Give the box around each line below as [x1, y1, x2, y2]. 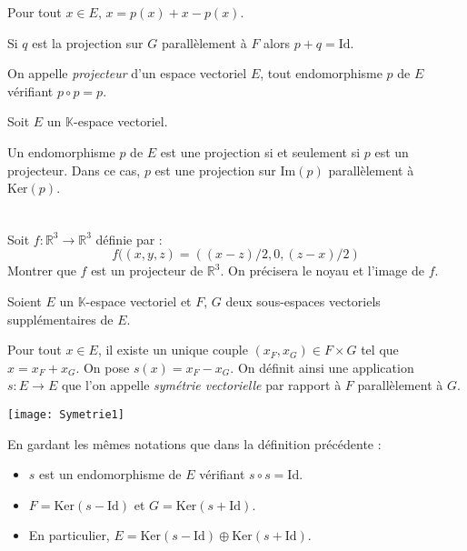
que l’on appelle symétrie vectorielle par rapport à [61, 376, 342, 395]
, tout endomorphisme [260, 64, 383, 83]
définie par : [95, 229, 163, 248]
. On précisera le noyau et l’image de [220, 261, 425, 280]
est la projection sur [32, 33, 144, 52]
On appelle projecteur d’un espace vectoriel [7, 64, 247, 83]
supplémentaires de [7, 309, 114, 328]
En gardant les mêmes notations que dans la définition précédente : [7, 434, 382, 453]
